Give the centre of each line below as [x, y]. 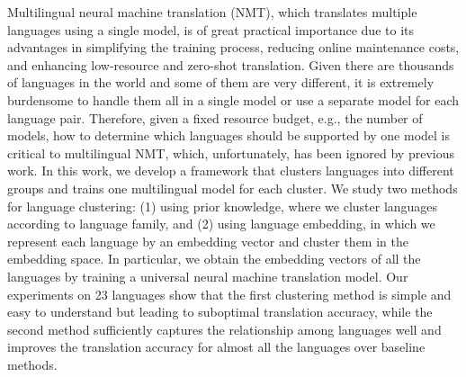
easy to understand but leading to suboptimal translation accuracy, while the [220, 312]
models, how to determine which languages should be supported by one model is [229, 135]
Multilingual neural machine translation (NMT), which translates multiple [212, 12]
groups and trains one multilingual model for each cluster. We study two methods [233, 188]
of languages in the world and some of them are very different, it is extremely [221, 82]
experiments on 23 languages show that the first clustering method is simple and [229, 294]
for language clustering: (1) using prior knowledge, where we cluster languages [223, 206]
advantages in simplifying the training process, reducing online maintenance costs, [233, 47]
